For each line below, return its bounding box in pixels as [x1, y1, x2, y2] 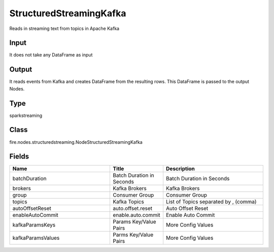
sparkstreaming [9, 112, 43, 118]
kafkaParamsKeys [12, 222, 56, 229]
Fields [9, 152, 29, 161]
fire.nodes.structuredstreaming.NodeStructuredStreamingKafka [9, 139, 143, 145]
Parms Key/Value [113, 231, 154, 238]
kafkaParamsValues [12, 234, 60, 241]
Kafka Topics [113, 198, 144, 205]
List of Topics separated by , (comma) [165, 198, 257, 205]
